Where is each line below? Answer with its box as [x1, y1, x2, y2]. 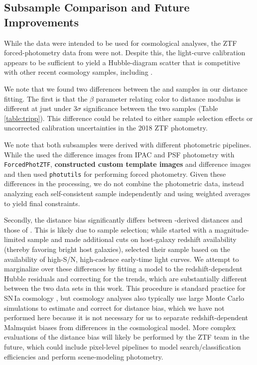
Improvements [4, 14, 79, 29]
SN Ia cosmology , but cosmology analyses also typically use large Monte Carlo [4, 292, 244, 303]
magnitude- [214, 224, 250, 235]
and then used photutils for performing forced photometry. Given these [4, 168, 226, 179]
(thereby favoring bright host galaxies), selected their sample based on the [4, 244, 230, 254]
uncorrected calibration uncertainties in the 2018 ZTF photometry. [4, 122, 208, 133]
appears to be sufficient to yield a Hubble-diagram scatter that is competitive [4, 57, 241, 67]
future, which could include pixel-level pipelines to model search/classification [4, 341, 241, 352]
